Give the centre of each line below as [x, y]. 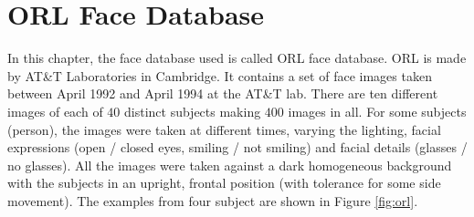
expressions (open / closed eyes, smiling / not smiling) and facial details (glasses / [237, 147]
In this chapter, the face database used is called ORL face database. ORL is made [237, 58]
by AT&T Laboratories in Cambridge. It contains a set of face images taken [220, 75]
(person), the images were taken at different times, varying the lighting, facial [224, 129]
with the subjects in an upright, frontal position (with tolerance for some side [224, 183]
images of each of [55, 111]
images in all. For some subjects [377, 111]
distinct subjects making [192, 111]
